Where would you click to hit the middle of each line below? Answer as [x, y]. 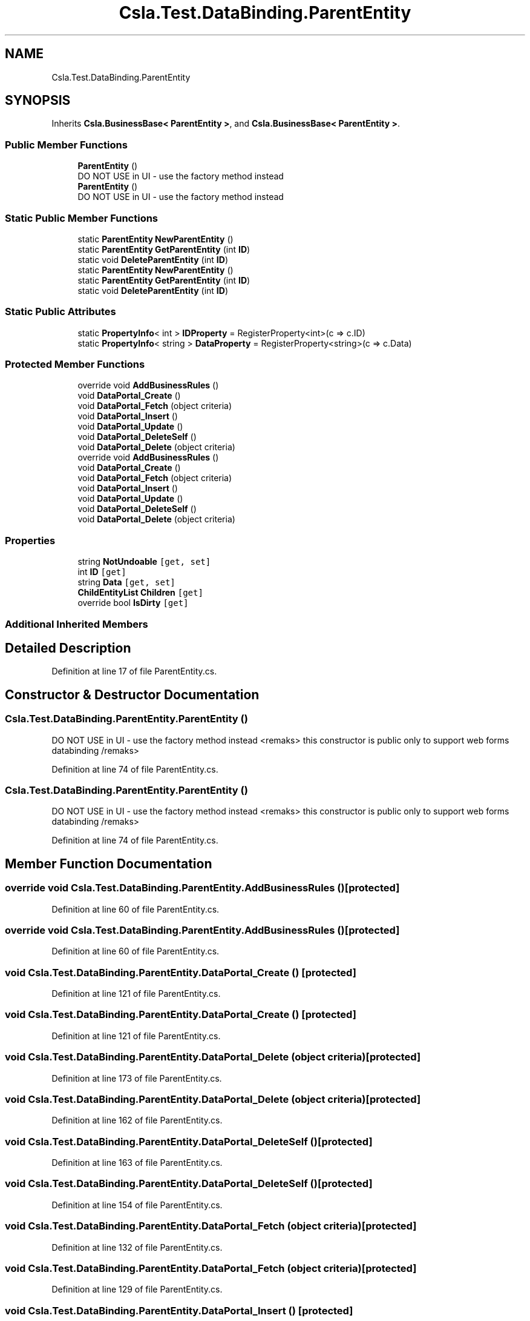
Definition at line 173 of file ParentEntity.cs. [137, 1078]
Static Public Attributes [61, 312]
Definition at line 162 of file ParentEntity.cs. [137, 1120]
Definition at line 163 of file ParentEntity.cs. [137, 1163]
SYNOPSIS [38, 101]
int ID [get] [102, 572]
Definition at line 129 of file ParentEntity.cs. [137, 1289]
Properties [30, 540]
